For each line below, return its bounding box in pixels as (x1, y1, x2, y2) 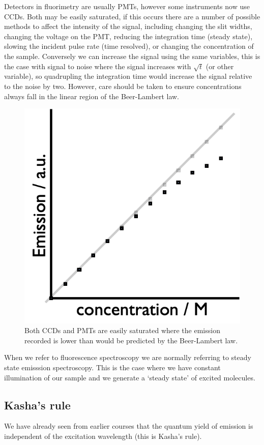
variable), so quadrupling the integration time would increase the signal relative (4, 71, 252, 81)
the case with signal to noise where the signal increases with (4, 61, 191, 71)
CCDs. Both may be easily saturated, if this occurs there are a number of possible (4, 11, 260, 21)
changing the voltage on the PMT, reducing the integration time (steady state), (4, 31, 253, 41)
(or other (206, 61, 234, 71)
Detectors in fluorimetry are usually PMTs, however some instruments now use (4, 1, 250, 11)
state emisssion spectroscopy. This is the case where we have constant (4, 362, 221, 372)
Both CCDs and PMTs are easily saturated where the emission (24, 325, 220, 336)
